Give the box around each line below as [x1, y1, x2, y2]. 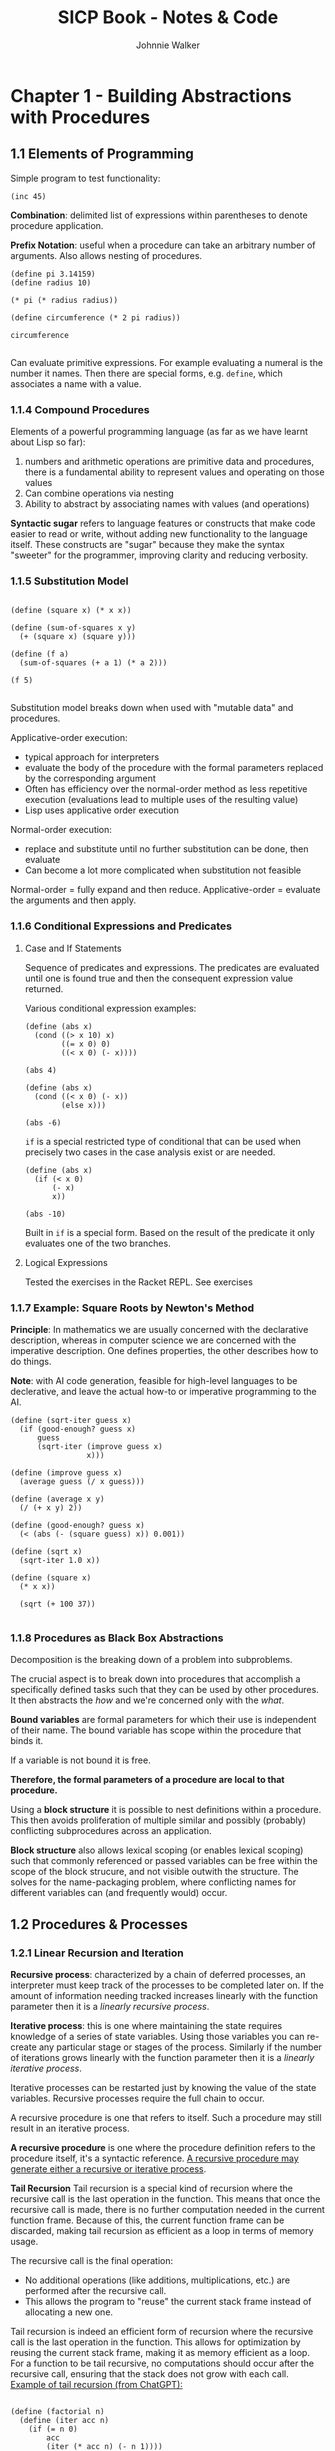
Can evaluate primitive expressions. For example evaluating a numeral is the [10, 356, 323, 368]
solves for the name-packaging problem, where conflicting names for [10, 1876, 297, 1888]
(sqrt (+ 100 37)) [19, 1599, 97, 1609]
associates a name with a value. [10, 377, 142, 390]
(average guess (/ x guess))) [19, 1476, 145, 1486]
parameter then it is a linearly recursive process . [10, 2000, 210, 2012]
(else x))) [61, 1100, 107, 1110]
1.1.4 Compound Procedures [10, 402, 150, 416]
